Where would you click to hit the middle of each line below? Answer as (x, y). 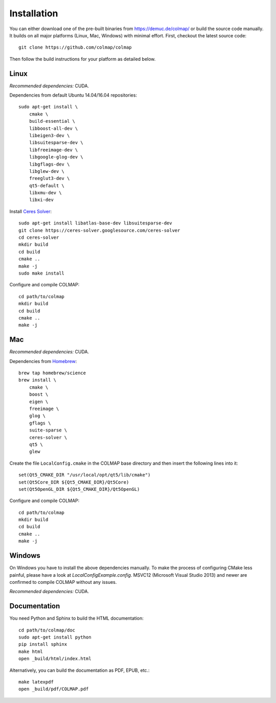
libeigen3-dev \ (49, 135)
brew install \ (38, 380)
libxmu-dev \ (45, 193)
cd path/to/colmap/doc (47, 630)
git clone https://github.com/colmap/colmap (75, 48)
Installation (34, 13)
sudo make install (42, 273)
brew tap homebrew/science (52, 373)
